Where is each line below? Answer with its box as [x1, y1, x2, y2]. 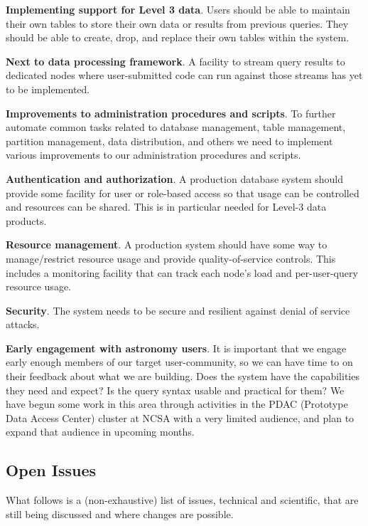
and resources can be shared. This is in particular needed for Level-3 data [6, 199, 327, 214]
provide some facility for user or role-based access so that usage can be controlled [6, 185, 359, 200]
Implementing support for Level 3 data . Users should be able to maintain [6, 2, 350, 16]
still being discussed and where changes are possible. [6, 506, 234, 521]
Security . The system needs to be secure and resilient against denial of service [6, 303, 350, 317]
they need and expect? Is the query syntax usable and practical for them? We [6, 382, 345, 397]
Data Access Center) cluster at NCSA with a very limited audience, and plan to [6, 410, 355, 425]
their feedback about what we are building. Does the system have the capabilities [6, 369, 359, 384]
